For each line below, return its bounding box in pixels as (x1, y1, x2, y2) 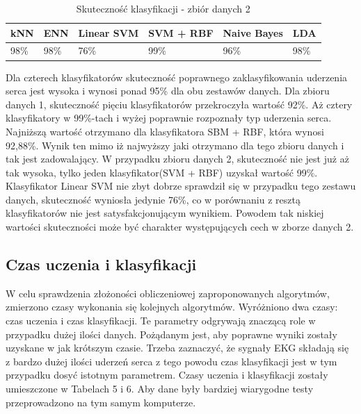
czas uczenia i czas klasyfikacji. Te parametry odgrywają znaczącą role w (6, 313, 316, 328)
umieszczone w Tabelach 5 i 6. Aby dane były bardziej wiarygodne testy (6, 381, 314, 396)
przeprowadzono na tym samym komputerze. (6, 395, 196, 409)
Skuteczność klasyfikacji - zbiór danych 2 (76, 1, 250, 15)
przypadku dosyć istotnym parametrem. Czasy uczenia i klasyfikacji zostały (6, 367, 328, 382)
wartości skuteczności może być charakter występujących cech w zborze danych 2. (6, 220, 354, 234)
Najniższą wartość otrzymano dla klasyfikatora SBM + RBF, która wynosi (6, 124, 324, 138)
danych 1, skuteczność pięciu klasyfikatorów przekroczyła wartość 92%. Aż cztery (6, 97, 353, 111)
